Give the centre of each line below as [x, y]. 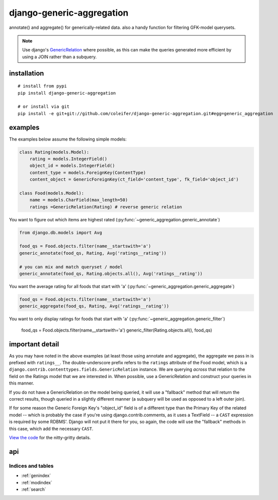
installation [26, 73]
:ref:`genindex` [36, 476]
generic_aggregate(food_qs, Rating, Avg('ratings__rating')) [94, 306]
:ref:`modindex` [37, 482]
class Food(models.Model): [52, 193]
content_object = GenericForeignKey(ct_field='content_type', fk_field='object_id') [134, 179]
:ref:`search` [34, 489]
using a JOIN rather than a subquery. [59, 57]
